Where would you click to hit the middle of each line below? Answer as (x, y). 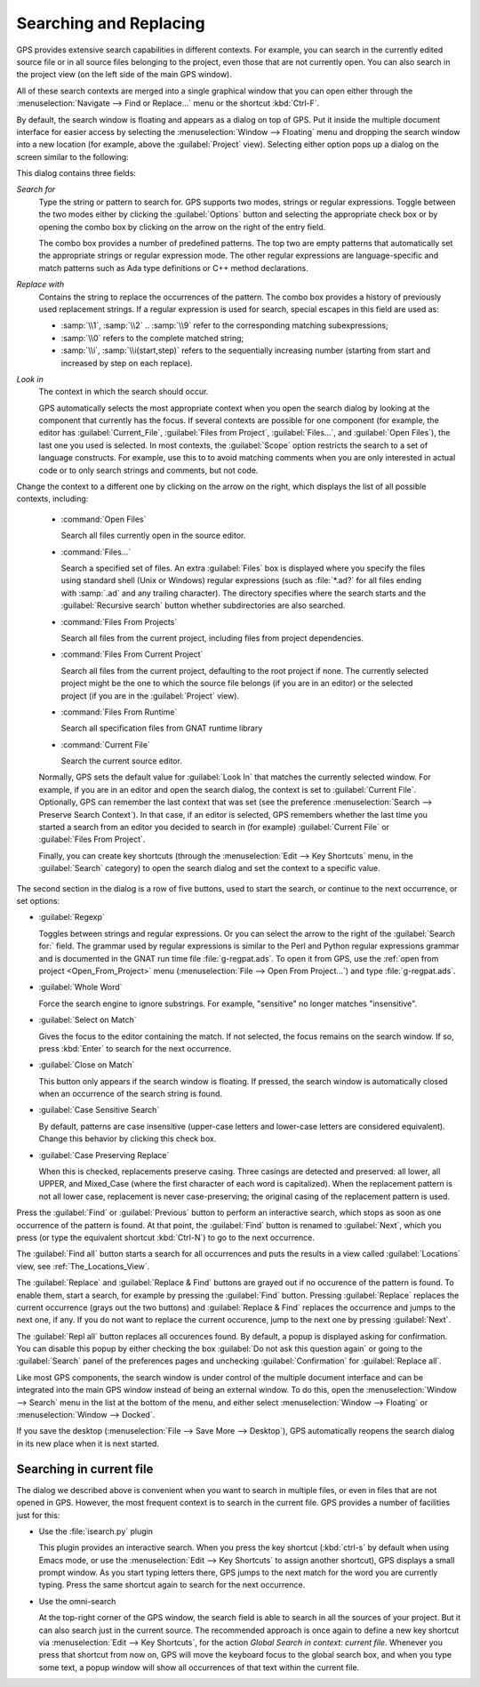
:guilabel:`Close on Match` (87, 1065)
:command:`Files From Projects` (119, 621)
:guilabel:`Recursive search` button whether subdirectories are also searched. (203, 605)
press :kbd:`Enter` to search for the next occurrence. (135, 1048)
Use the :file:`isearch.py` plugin (96, 1531)
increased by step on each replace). (127, 363)
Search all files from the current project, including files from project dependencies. (212, 638)
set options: (38, 900)
